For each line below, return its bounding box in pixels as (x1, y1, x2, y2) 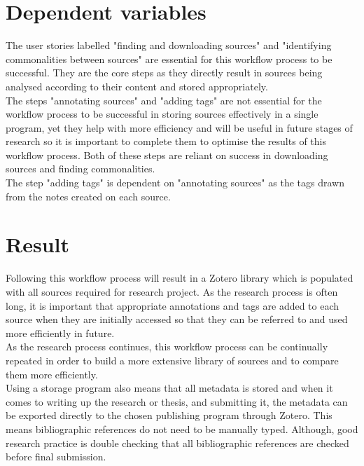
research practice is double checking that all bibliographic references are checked (6, 435, 349, 450)
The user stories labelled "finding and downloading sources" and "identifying (6, 38, 332, 53)
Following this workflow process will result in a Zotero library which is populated (6, 270, 353, 285)
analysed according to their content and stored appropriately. (6, 78, 268, 93)
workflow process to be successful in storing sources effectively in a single (6, 107, 318, 121)
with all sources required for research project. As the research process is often (6, 284, 338, 299)
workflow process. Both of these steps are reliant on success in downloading (6, 147, 328, 162)
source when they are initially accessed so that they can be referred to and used (6, 312, 348, 327)
